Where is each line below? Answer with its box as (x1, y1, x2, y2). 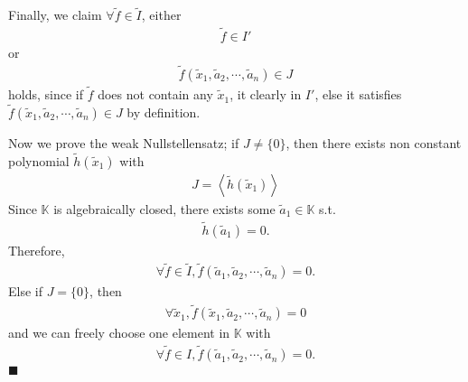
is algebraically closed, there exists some (53, 199, 276, 218)
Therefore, (8, 240, 65, 259)
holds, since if (8, 85, 83, 104)
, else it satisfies (314, 85, 402, 104)
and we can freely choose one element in (8, 323, 230, 342)
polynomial (8, 151, 70, 170)
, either (141, 5, 182, 24)
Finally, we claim (8, 5, 102, 24)
